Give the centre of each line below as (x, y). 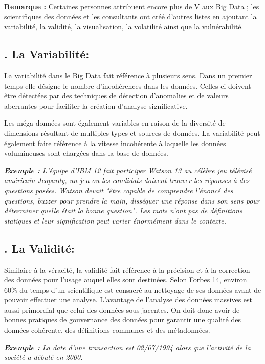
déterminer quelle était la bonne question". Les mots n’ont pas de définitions (123, 210)
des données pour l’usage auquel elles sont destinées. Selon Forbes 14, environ (126, 280)
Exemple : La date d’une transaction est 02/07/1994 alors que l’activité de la (127, 347)
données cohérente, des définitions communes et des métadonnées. (107, 330)
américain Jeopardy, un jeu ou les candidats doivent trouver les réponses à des (127, 180)
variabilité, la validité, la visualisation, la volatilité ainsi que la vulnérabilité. (124, 26)
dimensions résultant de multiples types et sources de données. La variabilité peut (132, 133)
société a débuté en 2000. (43, 357)
